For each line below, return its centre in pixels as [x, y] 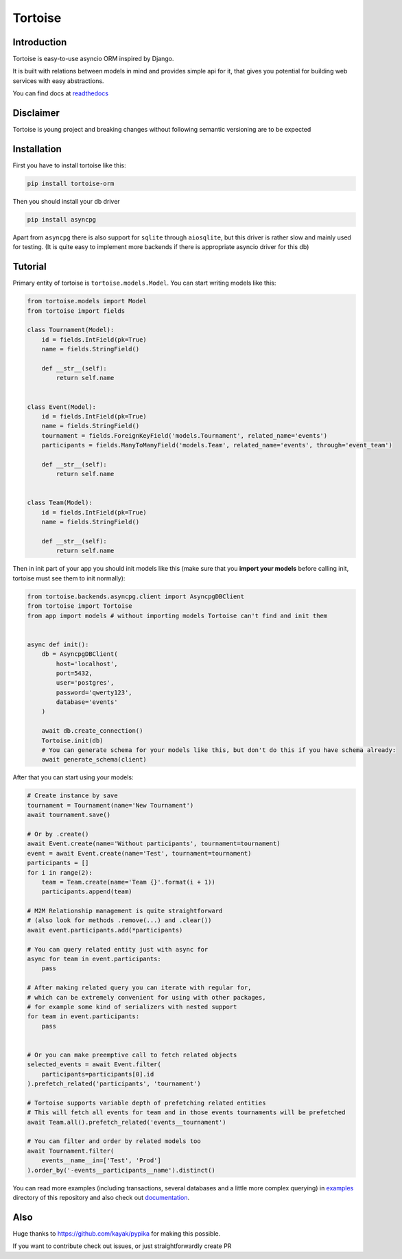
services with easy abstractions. [58, 81]
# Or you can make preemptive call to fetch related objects [132, 1055]
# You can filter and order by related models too [114, 1141]
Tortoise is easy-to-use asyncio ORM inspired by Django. [93, 59]
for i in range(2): [60, 872]
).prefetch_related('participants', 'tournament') [114, 1084]
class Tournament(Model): [71, 330]
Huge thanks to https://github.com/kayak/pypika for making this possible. [117, 1233]
